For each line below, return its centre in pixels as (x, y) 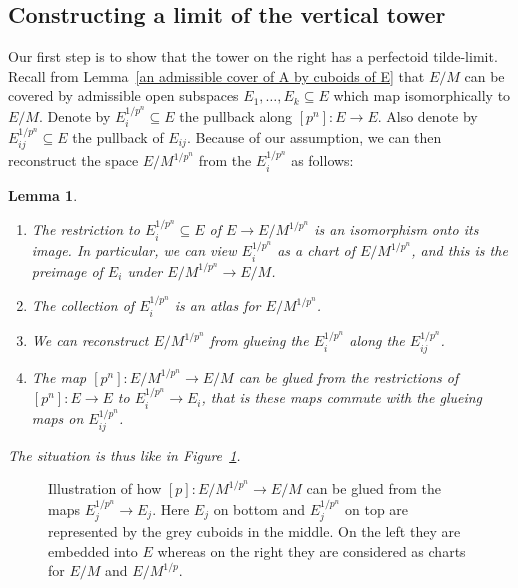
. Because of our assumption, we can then (314, 137)
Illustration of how (105, 488)
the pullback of (118, 137)
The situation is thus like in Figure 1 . (124, 454)
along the (377, 340)
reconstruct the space (73, 160)
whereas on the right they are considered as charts (311, 550)
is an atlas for (217, 305)
